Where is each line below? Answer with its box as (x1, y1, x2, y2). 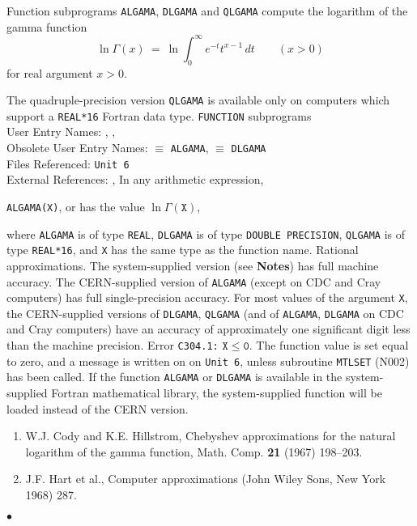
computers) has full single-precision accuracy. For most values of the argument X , (6, 289, 408, 306)
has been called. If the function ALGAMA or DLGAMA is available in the (6, 368, 343, 385)
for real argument (6, 64, 93, 81)
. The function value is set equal (249, 337, 409, 354)
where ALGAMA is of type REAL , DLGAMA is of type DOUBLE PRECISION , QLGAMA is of (6, 225, 406, 242)
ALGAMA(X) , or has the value (6, 197, 145, 214)
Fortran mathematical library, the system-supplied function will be (51, 384, 382, 401)
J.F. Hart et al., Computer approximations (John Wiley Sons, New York (25, 470, 386, 487)
